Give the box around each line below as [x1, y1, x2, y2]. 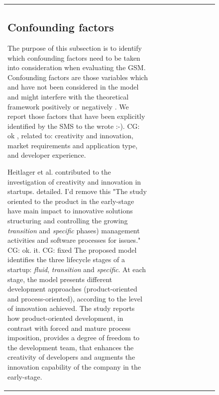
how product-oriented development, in [7, 312, 123, 323]
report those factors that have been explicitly [7, 111, 145, 121]
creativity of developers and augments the [7, 352, 135, 362]
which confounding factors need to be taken [7, 52, 140, 63]
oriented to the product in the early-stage [7, 196, 134, 206]
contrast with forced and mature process [7, 322, 131, 333]
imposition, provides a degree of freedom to [7, 332, 140, 343]
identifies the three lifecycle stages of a [7, 254, 125, 265]
